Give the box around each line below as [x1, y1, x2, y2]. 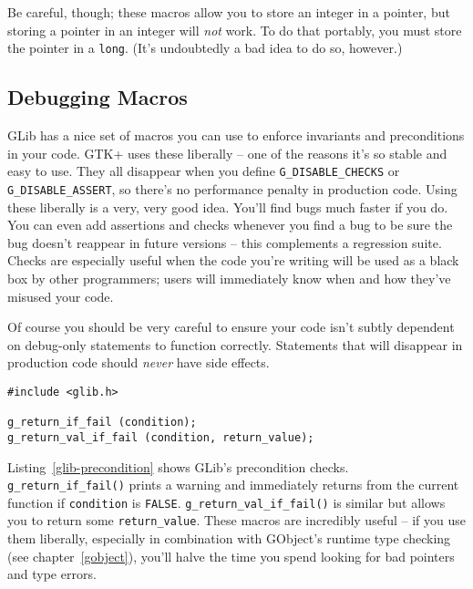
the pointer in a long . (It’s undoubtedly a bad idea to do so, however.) [7, 38, 403, 57]
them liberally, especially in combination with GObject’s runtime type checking [7, 529, 451, 548]
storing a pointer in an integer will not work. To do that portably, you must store [7, 20, 462, 39]
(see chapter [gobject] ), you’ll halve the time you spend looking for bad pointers [7, 546, 455, 565]
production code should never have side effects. [7, 353, 270, 372]
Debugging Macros [7, 83, 188, 111]
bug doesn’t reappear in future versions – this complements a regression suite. [7, 232, 442, 252]
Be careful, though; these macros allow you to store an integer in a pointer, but [7, 3, 450, 21]
